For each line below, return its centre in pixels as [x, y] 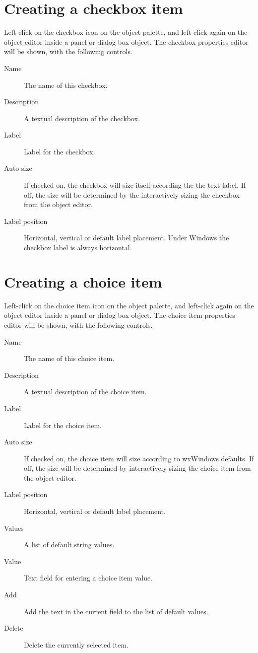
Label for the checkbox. [60, 151]
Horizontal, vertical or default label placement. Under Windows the [127, 238]
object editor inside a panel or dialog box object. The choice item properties [120, 315]
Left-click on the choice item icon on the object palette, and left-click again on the [129, 305]
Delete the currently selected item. [76, 644]
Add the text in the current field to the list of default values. [116, 611]
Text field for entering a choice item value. [88, 578]
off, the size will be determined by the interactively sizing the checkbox [132, 194]
